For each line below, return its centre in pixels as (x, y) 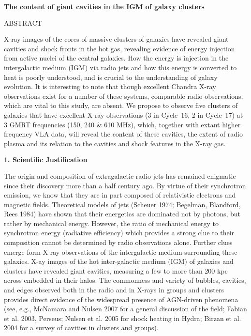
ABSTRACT (23, 23)
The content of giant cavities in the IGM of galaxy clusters (104, 6)
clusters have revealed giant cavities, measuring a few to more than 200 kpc (116, 270)
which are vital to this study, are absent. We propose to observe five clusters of (121, 105)
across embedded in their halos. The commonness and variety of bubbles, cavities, (125, 280)
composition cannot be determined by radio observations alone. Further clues (118, 242)
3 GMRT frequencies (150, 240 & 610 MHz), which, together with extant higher (122, 124)
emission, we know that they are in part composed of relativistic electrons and (120, 195)
